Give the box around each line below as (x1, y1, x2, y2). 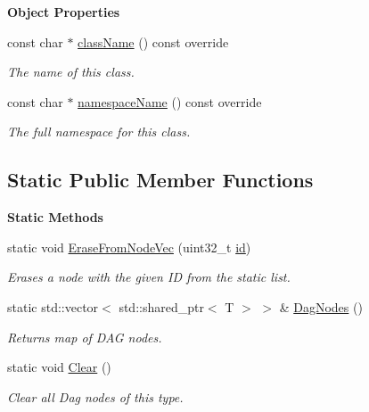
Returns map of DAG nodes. (7, 327, 162, 346)
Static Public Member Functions (7, 166, 314, 194)
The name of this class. (7, 62, 135, 81)
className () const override (78, 32, 229, 51)
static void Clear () (7, 358, 111, 376)
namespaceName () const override (78, 92, 262, 111)
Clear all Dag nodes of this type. (7, 387, 184, 406)
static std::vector (7, 297, 99, 316)
